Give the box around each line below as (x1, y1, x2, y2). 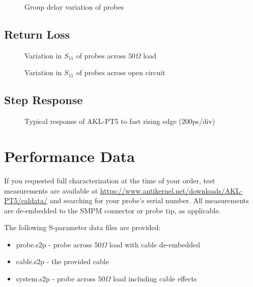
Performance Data (4, 145, 135, 166)
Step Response (4, 92, 83, 108)
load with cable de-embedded (109, 239, 200, 249)
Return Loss (4, 26, 70, 42)
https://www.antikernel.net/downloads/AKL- (100, 185, 243, 196)
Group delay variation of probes (24, 2, 124, 12)
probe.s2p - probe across (16, 239, 92, 249)
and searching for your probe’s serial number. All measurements (49, 195, 249, 206)
